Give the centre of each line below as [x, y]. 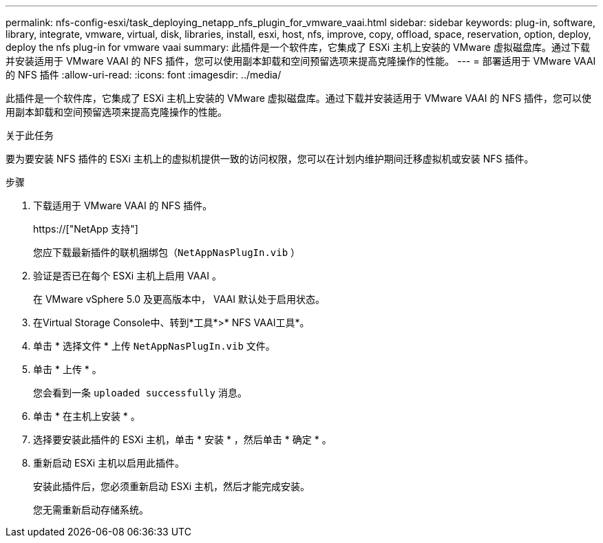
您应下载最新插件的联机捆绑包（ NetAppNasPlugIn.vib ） [167, 252]
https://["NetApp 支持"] [86, 229]
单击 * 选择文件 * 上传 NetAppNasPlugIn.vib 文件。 [154, 346]
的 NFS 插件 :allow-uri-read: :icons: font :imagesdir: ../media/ [144, 75]
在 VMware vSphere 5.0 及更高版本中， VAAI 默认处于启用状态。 [179, 299]
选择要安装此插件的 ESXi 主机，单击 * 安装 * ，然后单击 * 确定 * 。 [182, 439]
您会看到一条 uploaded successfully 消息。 [140, 393]
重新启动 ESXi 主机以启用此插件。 [109, 463]
